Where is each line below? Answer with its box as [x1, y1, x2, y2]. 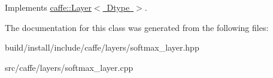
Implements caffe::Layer [5, 1, 92, 13]
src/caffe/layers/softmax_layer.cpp [5, 61, 134, 73]
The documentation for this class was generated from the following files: [5, 21, 269, 33]
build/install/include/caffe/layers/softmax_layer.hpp [5, 41, 199, 54]
